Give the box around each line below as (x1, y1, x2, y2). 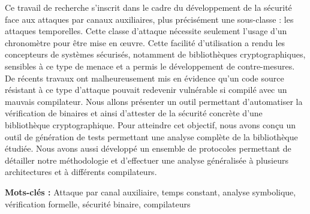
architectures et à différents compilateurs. (5, 165, 157, 178)
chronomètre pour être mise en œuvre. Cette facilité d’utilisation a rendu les (5, 36, 285, 49)
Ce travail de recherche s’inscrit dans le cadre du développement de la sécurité (5, 1, 292, 13)
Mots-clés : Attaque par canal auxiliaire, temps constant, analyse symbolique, (5, 185, 296, 198)
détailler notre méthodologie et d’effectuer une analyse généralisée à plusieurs (5, 153, 288, 166)
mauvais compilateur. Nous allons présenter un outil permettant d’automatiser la (5, 95, 303, 107)
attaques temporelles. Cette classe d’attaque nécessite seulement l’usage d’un (5, 25, 287, 37)
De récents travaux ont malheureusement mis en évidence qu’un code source (5, 71, 284, 84)
